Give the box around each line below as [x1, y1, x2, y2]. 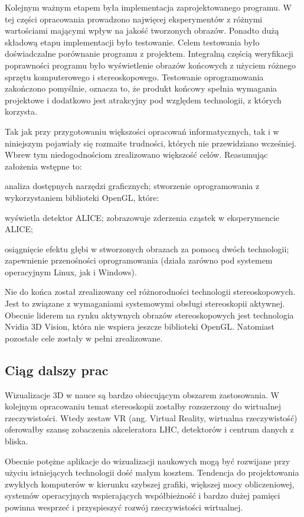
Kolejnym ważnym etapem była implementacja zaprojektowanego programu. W [5, 1, 292, 13]
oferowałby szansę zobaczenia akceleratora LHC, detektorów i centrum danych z [5, 423, 294, 435]
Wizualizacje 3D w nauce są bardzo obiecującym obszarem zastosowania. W [5, 388, 279, 401]
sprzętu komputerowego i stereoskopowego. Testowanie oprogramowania [5, 70, 264, 83]
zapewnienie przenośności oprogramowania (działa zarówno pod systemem [5, 254, 273, 266]
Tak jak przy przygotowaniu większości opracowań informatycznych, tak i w [5, 125, 279, 137]
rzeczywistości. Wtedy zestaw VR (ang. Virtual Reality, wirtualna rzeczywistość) [5, 411, 298, 424]
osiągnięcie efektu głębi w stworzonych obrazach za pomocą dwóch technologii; [5, 242, 289, 255]
